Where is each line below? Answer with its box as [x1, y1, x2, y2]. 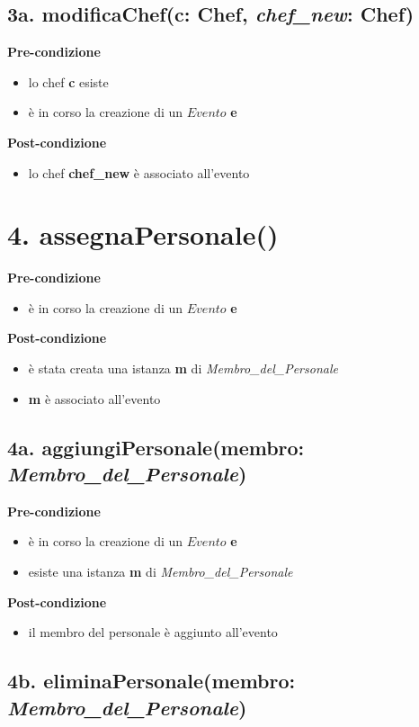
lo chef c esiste [28, 72, 109, 91]
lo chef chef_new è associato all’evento [28, 163, 250, 182]
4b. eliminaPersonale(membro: [7, 667, 296, 695]
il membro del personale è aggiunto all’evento [28, 623, 278, 642]
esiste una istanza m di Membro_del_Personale [28, 562, 293, 581]
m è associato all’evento [28, 389, 161, 408]
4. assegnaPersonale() [7, 216, 279, 253]
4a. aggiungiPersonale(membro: [7, 433, 305, 461]
